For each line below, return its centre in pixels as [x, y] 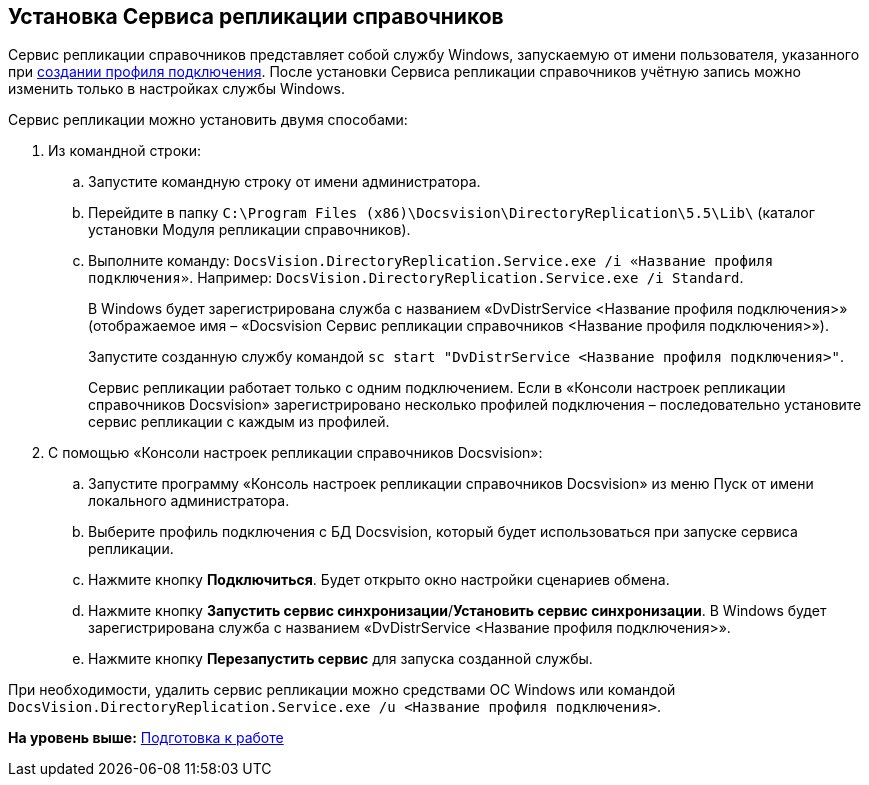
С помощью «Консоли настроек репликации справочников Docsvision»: [295, 453]
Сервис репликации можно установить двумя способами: [208, 120]
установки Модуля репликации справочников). [249, 230]
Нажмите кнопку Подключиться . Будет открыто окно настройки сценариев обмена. [379, 580]
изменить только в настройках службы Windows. [176, 89]
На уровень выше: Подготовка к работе [146, 738]
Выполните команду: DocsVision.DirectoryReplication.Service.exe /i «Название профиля [431, 261]
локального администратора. [189, 501]
